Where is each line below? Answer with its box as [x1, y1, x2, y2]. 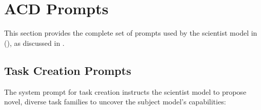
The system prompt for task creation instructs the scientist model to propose [4, 86, 247, 97]
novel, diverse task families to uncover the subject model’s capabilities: [4, 96, 226, 107]
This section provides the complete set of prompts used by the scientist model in [4, 28, 257, 38]
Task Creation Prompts [4, 62, 131, 78]
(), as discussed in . [4, 37, 65, 48]
